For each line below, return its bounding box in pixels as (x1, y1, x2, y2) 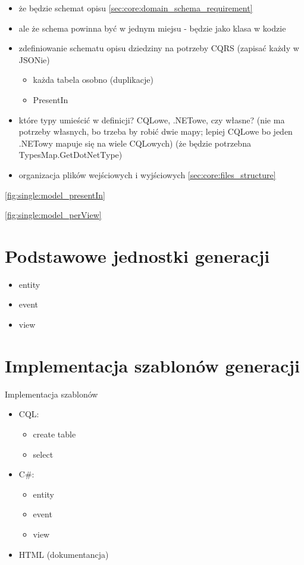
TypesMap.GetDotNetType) (18, 148, 123, 161)
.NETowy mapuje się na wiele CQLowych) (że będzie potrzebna (18, 136, 251, 149)
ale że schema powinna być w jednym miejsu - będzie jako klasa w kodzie (18, 21, 286, 34)
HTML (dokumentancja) (18, 548, 109, 560)
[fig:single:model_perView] (5, 209, 102, 221)
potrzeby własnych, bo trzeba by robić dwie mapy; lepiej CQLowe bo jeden (18, 125, 293, 138)
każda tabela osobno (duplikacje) (33, 73, 153, 86)
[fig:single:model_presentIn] (5, 188, 105, 201)
